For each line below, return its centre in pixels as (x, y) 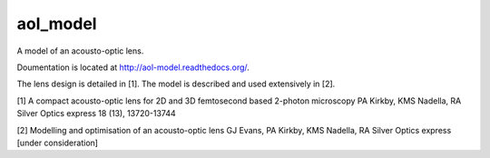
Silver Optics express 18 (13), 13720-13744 (96, 114)
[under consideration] (58, 143)
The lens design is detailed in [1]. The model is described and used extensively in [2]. (176, 84)
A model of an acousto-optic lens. (80, 51)
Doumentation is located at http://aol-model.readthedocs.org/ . (133, 67)
